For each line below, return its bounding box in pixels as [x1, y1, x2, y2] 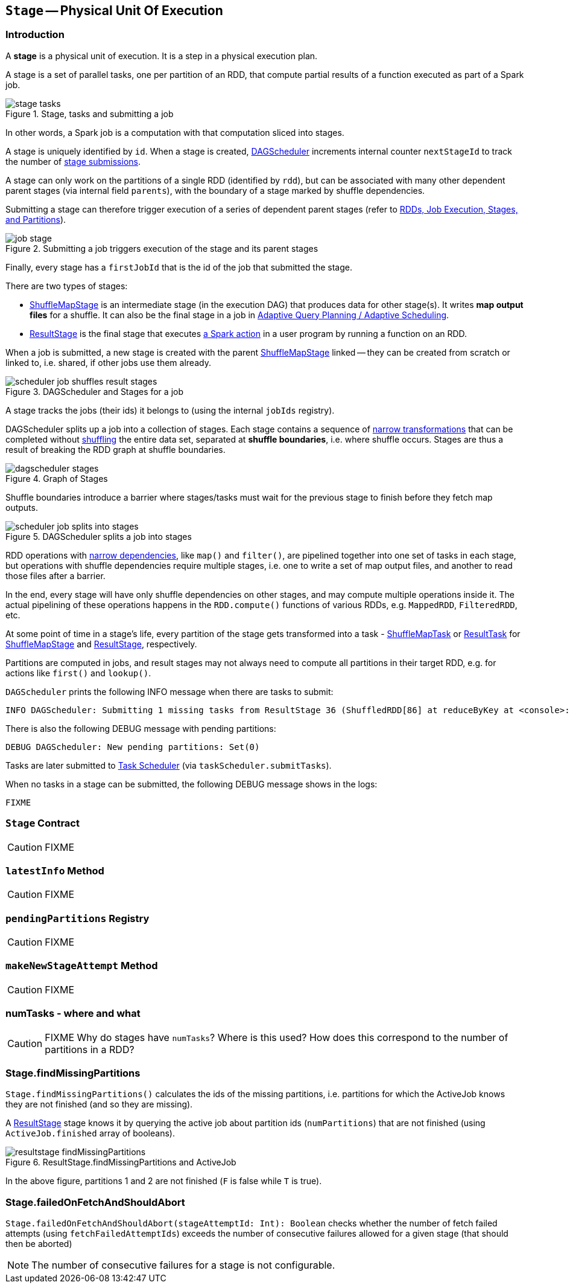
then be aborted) [5, 1238, 72, 1249]
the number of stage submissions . [5, 156, 141, 167]
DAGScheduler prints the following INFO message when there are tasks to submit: [5, 686, 334, 697]
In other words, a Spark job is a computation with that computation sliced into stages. [5, 127, 344, 138]
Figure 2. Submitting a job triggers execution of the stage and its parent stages [5, 243, 318, 254]
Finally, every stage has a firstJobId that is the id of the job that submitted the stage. [5, 261, 352, 272]
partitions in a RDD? [45, 1043, 135, 1056]
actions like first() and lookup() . [5, 667, 151, 678]
